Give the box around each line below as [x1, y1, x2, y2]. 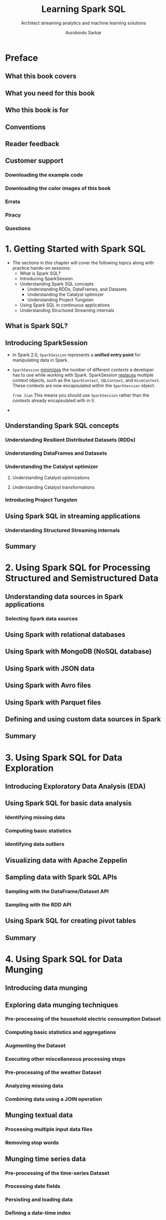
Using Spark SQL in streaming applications [5, 511, 141, 520]
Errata [5, 198, 21, 205]
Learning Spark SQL [41, 3, 126, 15]
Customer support [5, 157, 64, 165]
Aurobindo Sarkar [65, 29, 102, 35]
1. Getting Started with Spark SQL [5, 243, 146, 255]
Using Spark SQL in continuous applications [19, 302, 110, 308]
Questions [5, 225, 31, 232]
